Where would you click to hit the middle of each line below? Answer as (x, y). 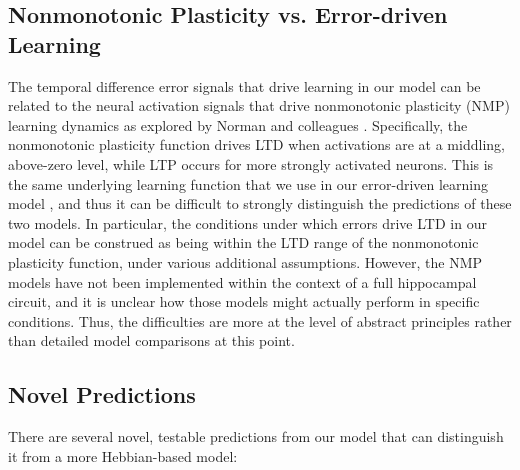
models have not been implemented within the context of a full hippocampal (242, 281)
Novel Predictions (102, 394)
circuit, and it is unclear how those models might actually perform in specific (244, 301)
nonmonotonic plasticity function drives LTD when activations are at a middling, (256, 144)
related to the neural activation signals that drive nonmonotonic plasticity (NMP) (259, 105)
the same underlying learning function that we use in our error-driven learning (248, 183)
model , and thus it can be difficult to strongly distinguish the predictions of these (260, 203)
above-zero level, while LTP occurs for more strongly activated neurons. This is (251, 163)
